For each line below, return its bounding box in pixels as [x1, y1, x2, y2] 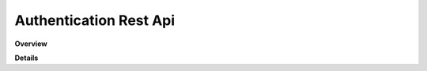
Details [14, 53, 39, 62]
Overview [14, 39, 47, 48]
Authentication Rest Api [14, 12, 176, 29]
